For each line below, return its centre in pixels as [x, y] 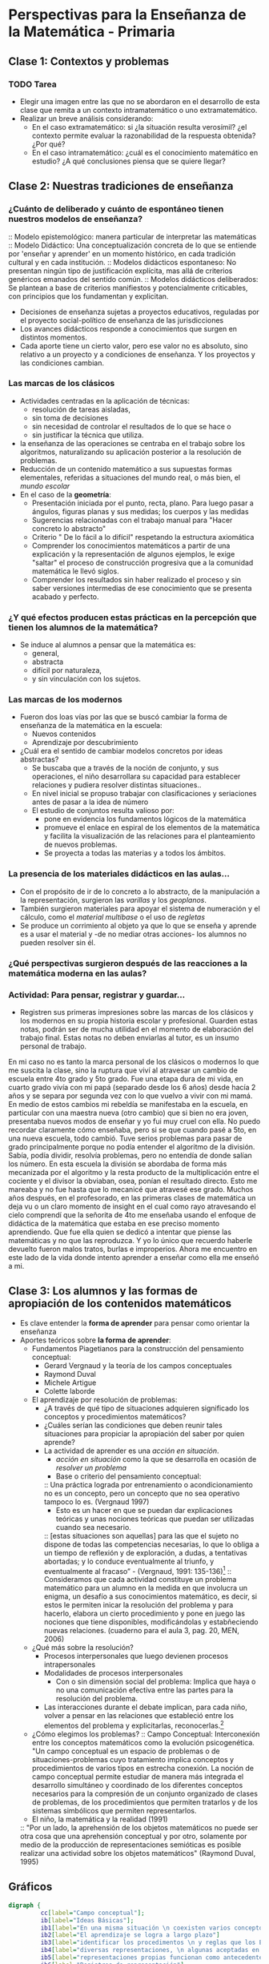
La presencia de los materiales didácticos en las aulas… [119, 874]
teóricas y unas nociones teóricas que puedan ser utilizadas [155, 1519]
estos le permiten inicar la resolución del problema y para [139, 1605]
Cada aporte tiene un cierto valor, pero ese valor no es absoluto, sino [134, 345]
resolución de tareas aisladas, [81, 409]
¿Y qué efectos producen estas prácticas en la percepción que [132, 617]
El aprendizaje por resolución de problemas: [104, 1399]
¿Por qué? [48, 144]
